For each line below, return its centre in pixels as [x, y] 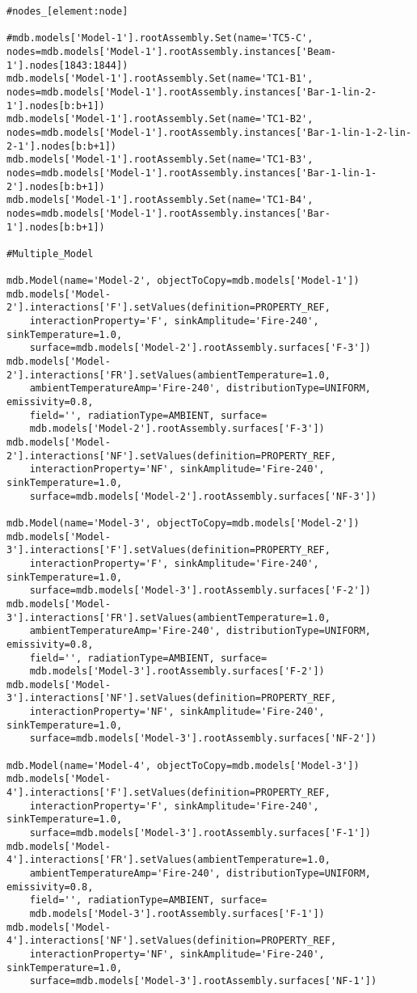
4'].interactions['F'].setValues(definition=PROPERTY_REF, [168, 793]
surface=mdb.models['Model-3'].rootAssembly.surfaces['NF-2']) [203, 739]
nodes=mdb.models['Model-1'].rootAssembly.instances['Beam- [172, 51]
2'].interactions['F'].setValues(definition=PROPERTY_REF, [168, 308]
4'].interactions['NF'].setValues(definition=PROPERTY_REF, [172, 941]
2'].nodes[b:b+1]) [56, 186]
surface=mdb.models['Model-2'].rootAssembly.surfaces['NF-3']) [203, 496]
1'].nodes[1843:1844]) [67, 65]
